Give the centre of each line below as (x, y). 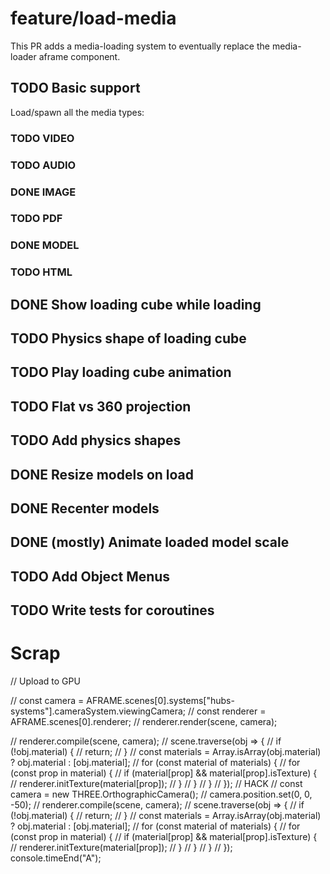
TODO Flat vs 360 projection (101, 406)
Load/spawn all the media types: (77, 112)
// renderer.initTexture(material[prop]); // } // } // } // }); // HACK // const (156, 784)
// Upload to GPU (45, 681)
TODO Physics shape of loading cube (128, 338)
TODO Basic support (75, 88)
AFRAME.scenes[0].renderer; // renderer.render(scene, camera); (144, 722)
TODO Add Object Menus (90, 576)
